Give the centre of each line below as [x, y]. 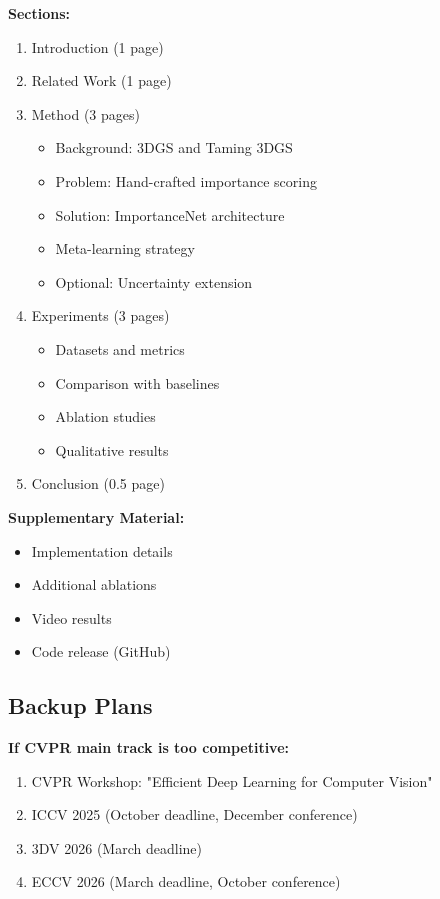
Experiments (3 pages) [100, 315]
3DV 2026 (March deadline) [116, 847]
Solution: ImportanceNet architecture [170, 214]
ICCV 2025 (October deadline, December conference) [194, 814]
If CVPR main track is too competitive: [149, 747]
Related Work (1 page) [101, 80]
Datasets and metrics [120, 348]
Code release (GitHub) [101, 651]
